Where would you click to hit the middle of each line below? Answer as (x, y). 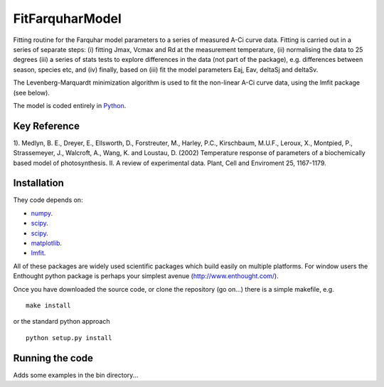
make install (48, 306)
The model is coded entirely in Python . (70, 105)
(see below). (31, 92)
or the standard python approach (62, 322)
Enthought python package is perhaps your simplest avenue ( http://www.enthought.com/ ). (146, 276)
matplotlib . (47, 243)
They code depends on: (48, 200)
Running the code (53, 358)
